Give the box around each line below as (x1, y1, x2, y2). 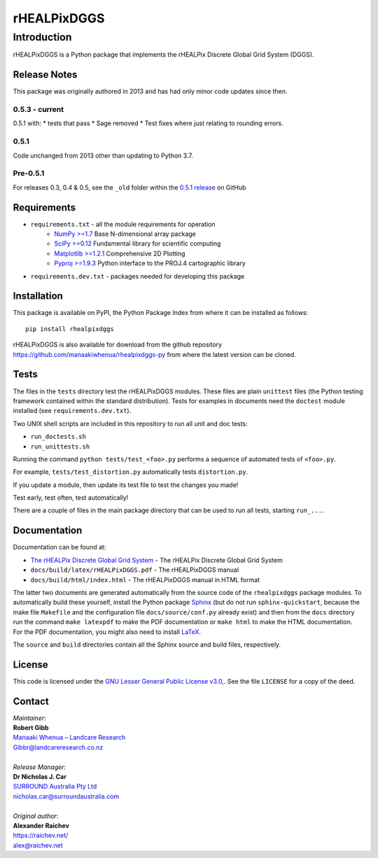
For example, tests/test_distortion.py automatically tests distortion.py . (13, 467, 248, 476)
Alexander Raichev (13, 822, 69, 829)
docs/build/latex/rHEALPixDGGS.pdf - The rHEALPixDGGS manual (30, 565, 239, 574)
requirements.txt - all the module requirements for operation (30, 220, 216, 228)
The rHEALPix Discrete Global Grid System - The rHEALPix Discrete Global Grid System (30, 556, 283, 564)
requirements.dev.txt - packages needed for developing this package (30, 272, 245, 280)
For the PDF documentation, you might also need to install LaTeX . (13, 627, 202, 636)
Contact (13, 695, 49, 707)
